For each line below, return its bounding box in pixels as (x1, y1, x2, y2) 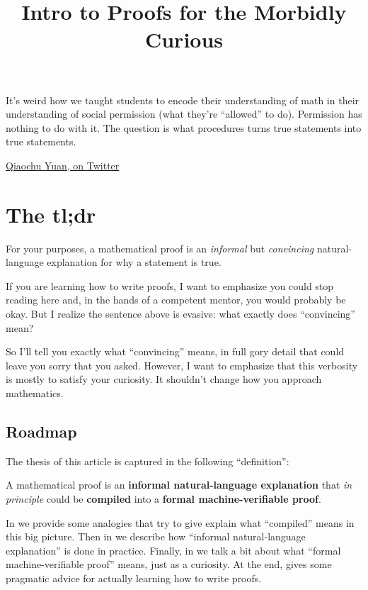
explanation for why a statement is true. (47, 255, 222, 269)
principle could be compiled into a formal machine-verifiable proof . (6, 491, 321, 506)
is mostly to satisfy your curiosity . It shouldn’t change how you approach (6, 372, 322, 386)
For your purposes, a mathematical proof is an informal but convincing (6, 240, 314, 255)
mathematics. (6, 386, 64, 400)
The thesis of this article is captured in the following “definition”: (6, 453, 289, 468)
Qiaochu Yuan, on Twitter (6, 157, 120, 172)
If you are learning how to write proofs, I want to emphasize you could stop (6, 278, 334, 293)
